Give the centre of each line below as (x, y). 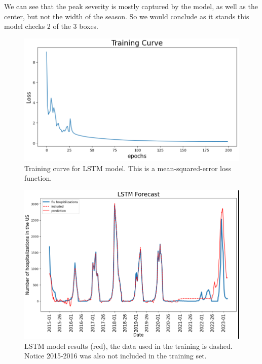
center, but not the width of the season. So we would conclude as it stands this (127, 16)
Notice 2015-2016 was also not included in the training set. (116, 356)
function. (38, 178)
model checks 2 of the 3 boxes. (51, 26)
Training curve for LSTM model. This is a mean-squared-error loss (128, 168)
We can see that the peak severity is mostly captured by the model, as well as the (131, 6)
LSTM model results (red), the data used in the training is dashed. (128, 346)
